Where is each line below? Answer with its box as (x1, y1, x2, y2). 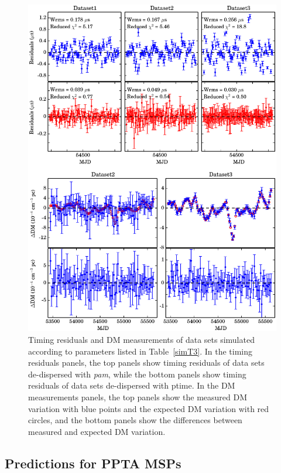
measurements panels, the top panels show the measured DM (28, 390, 248, 403)
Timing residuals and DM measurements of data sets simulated (28, 333, 255, 345)
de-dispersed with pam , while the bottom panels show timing (28, 367, 246, 380)
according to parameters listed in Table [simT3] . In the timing (28, 345, 253, 357)
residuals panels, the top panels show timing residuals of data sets (28, 356, 265, 369)
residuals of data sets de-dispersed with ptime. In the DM (28, 379, 235, 392)
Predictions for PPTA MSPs (5, 454, 181, 472)
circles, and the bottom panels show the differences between (28, 414, 242, 426)
